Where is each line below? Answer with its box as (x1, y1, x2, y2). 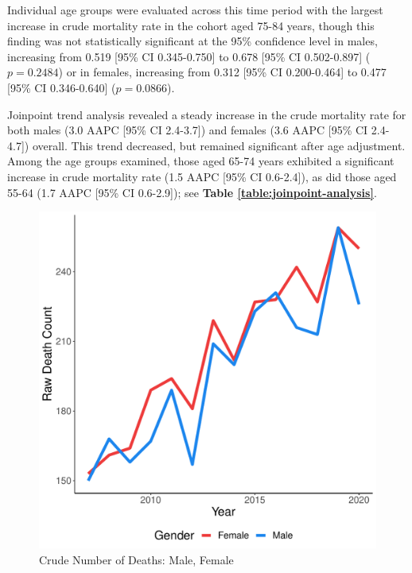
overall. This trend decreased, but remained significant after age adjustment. (32, 137, 406, 153)
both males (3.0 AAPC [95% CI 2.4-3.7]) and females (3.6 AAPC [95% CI (7, 122, 368, 138)
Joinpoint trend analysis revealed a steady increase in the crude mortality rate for (7, 106, 406, 122)
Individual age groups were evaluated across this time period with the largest (7, 2, 383, 17)
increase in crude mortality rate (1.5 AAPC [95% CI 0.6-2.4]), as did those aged (7, 168, 397, 184)
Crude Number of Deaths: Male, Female (39, 551, 234, 567)
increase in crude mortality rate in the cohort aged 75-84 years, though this (7, 17, 375, 33)
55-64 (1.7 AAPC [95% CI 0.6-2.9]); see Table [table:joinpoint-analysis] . (7, 184, 377, 200)
